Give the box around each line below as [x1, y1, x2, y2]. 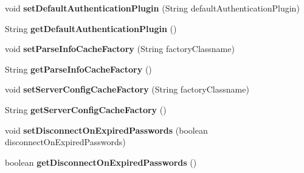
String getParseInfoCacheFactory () [5, 62, 152, 75]
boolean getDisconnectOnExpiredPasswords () [5, 155, 197, 168]
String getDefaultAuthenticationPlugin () [5, 22, 177, 34]
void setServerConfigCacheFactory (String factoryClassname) [5, 83, 249, 96]
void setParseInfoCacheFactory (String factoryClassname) [5, 42, 235, 55]
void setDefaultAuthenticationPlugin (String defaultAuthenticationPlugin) [5, 2, 300, 14]
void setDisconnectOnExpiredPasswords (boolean [5, 123, 208, 136]
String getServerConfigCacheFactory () [5, 103, 167, 116]
